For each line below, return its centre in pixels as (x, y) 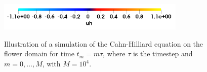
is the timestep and (163, 53)
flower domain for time (39, 53)
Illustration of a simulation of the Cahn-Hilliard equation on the (104, 43)
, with (51, 64)
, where (114, 53)
